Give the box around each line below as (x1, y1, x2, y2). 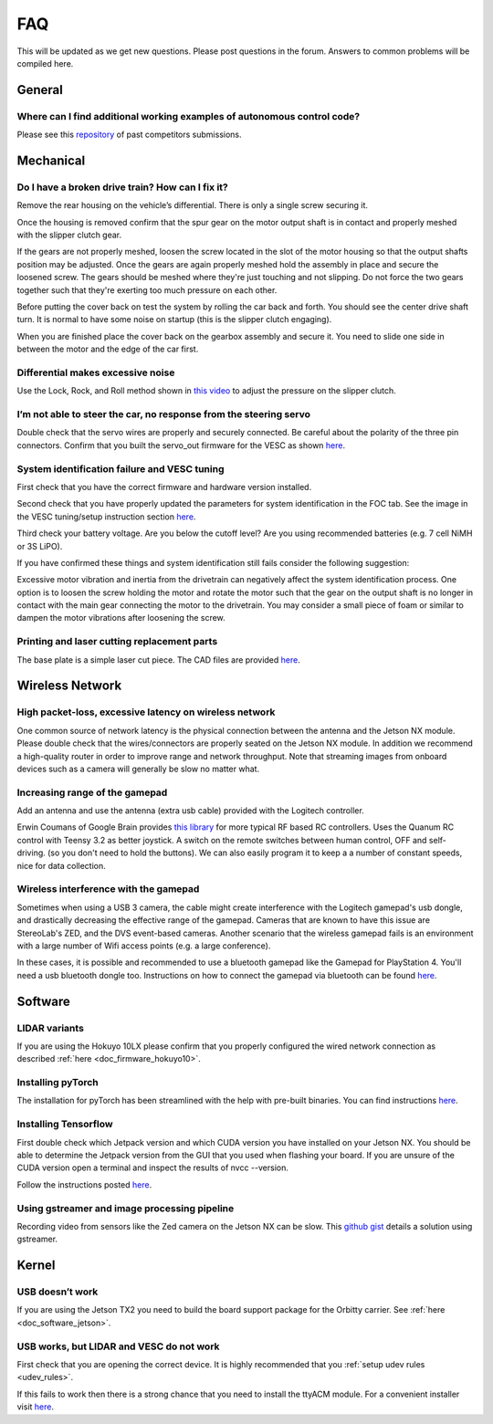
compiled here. (16, 58, 74, 68)
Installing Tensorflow (16, 1118, 113, 1131)
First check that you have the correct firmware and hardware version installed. (16, 481, 312, 492)
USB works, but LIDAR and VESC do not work (16, 1340, 220, 1353)
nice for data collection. (16, 860, 107, 871)
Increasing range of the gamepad (16, 786, 168, 799)
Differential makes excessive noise (16, 366, 175, 379)
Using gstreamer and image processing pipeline (16, 1201, 235, 1214)
